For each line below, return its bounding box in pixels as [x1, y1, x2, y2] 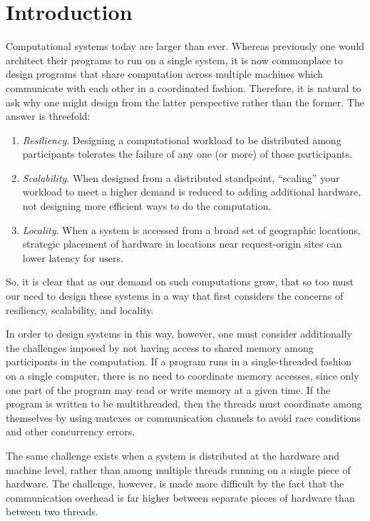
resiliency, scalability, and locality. [6, 302, 154, 317]
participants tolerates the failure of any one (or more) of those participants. [22, 146, 352, 161]
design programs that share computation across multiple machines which [6, 66, 324, 81]
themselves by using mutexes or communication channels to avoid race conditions [6, 410, 361, 425]
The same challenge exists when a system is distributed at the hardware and [6, 447, 340, 462]
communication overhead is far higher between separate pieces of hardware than [6, 490, 355, 505]
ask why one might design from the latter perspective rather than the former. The [6, 94, 364, 109]
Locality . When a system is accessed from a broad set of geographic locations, [22, 222, 361, 237]
